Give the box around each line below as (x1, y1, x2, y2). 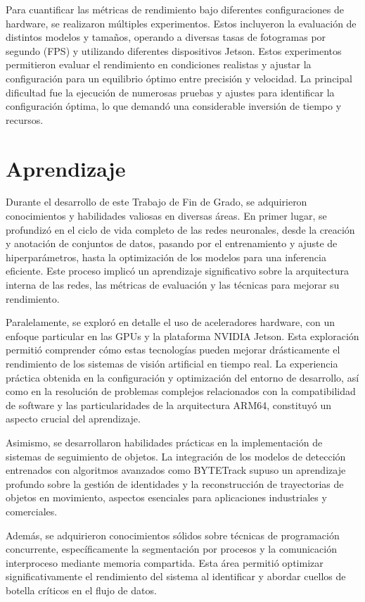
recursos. (6, 112, 44, 127)
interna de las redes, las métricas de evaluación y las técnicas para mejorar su (6, 277, 340, 292)
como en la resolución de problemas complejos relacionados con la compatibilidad (6, 384, 356, 399)
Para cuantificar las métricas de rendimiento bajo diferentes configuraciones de (6, 2, 345, 16)
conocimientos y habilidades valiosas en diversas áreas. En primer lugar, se (6, 208, 327, 223)
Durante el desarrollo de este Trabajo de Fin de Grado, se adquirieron (6, 194, 307, 209)
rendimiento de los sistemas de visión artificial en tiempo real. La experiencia (6, 356, 338, 370)
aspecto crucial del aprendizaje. (6, 411, 141, 426)
